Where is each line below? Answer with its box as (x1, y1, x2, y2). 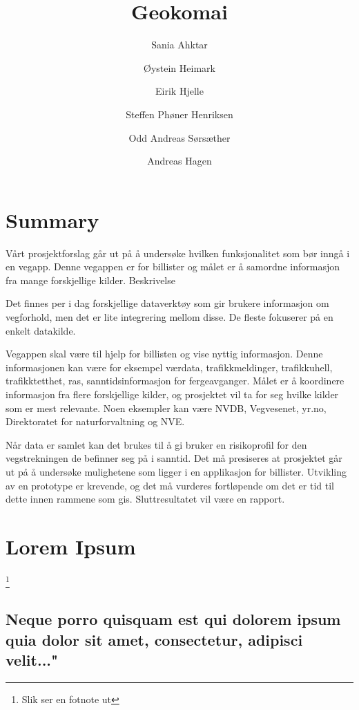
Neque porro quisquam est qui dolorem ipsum (6, 608, 341, 630)
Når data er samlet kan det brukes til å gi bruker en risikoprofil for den (6, 437, 307, 451)
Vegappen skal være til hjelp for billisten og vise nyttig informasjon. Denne (6, 346, 323, 361)
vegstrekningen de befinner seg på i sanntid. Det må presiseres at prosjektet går (6, 451, 342, 465)
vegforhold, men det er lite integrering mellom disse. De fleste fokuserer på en (6, 310, 333, 324)
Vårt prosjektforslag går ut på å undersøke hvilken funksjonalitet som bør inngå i (6, 245, 350, 260)
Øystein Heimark (144, 60, 215, 75)
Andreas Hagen (147, 153, 212, 168)
